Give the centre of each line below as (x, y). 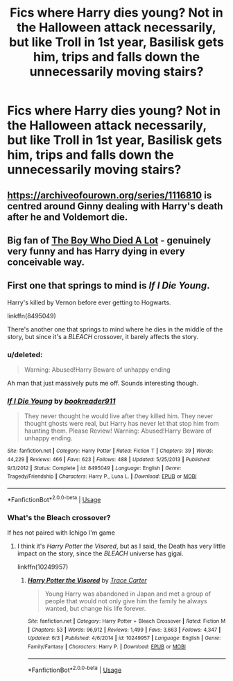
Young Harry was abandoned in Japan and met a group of (128, 594)
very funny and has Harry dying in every (96, 251)
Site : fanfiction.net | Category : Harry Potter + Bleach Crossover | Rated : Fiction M (127, 621)
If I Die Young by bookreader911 (61, 401)
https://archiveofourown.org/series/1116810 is (110, 195)
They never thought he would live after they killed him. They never (119, 416)
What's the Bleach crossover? (59, 517)
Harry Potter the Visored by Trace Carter (87, 580)
